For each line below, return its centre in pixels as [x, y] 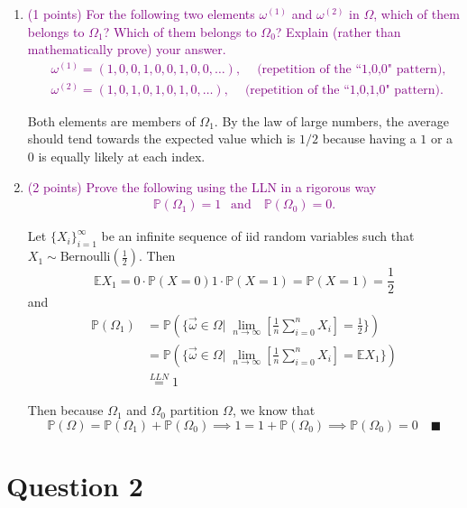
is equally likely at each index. [122, 157]
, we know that [274, 410]
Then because [65, 410]
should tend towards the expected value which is [161, 139]
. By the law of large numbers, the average [331, 120]
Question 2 [75, 485]
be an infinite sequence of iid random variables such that [258, 236]
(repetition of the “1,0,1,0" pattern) [342, 90]
